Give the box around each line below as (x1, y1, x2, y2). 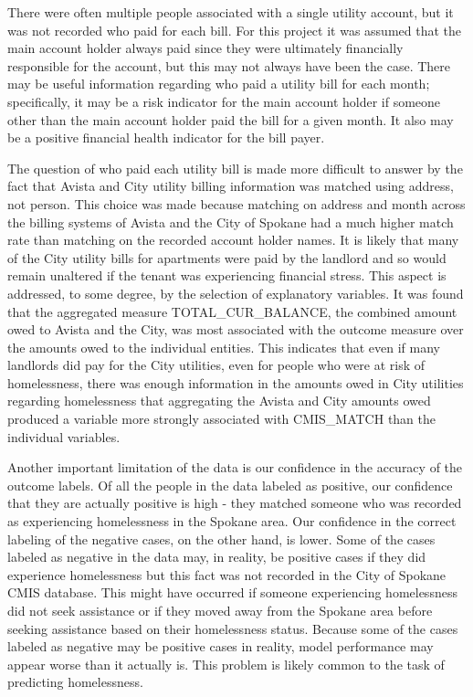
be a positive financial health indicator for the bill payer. (7, 128, 325, 147)
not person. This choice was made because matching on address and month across (7, 194, 466, 213)
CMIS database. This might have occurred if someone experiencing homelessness (7, 583, 457, 602)
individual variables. (7, 427, 121, 446)
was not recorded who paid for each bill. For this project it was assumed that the (7, 20, 461, 39)
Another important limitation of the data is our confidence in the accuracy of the (7, 458, 463, 477)
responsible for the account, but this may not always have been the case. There (7, 56, 451, 75)
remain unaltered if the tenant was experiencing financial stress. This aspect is (7, 266, 447, 285)
